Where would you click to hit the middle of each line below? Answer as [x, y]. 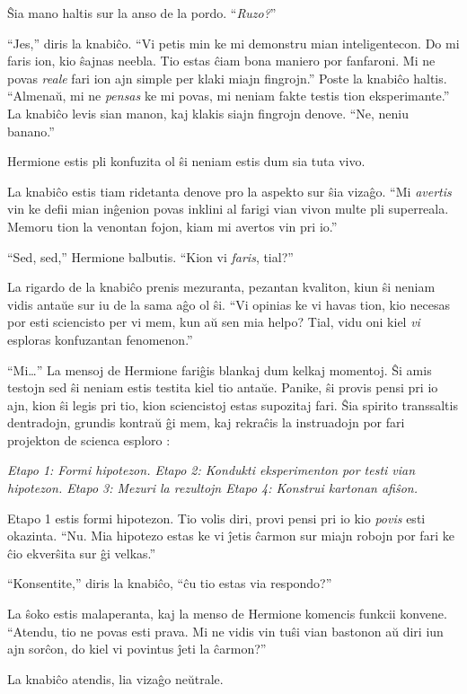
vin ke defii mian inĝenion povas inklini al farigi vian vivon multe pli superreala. [228, 209]
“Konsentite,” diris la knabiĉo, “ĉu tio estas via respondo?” [170, 583]
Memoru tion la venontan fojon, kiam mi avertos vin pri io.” [172, 226]
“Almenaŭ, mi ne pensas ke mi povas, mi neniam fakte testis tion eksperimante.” [229, 96]
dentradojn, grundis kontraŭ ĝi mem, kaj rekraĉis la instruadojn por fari [206, 422]
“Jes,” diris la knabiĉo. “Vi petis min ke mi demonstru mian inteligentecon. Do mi [233, 43]
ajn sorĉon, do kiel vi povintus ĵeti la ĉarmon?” [137, 649]
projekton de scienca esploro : [89, 439]
